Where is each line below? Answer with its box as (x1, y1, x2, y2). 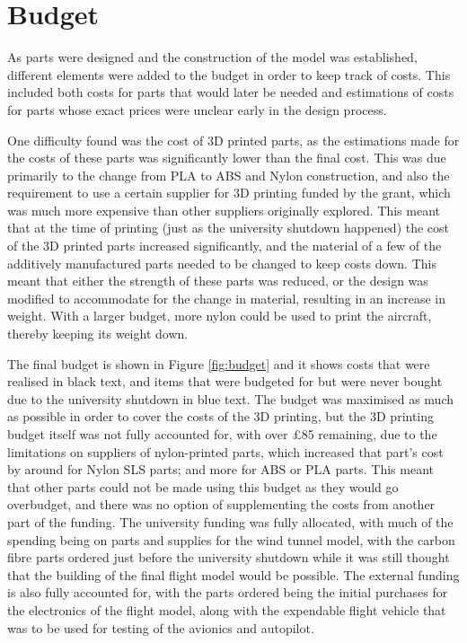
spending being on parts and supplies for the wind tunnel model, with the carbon (7, 530, 455, 549)
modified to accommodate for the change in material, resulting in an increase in (7, 288, 445, 307)
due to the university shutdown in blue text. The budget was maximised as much (7, 389, 454, 408)
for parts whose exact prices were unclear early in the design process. (7, 100, 387, 119)
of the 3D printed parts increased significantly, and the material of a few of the (7, 236, 442, 255)
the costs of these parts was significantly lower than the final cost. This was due (7, 148, 446, 167)
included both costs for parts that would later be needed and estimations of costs (7, 83, 454, 101)
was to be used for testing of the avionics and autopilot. (7, 618, 314, 637)
